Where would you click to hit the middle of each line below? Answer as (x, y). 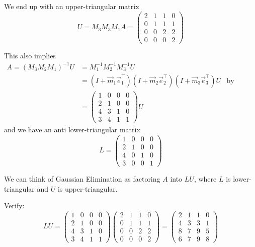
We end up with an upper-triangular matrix (72, 6)
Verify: (14, 205)
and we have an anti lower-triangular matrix (72, 130)
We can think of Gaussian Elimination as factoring (82, 178)
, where (205, 178)
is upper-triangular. (88, 188)
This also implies (30, 55)
